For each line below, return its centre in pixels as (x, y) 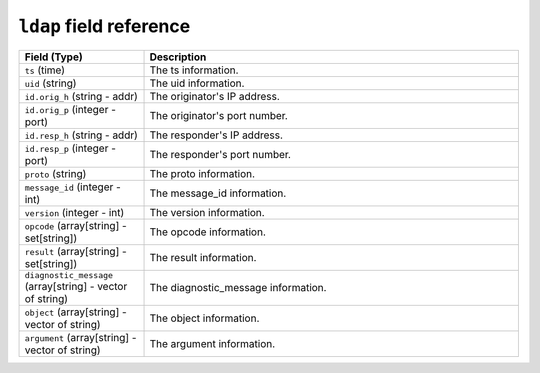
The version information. (207, 212)
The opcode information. (208, 232)
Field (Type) (54, 57)
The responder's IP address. (216, 135)
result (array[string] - (75, 251)
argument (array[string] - (80, 337)
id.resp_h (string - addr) (81, 135)
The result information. (203, 257)
